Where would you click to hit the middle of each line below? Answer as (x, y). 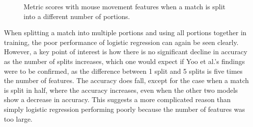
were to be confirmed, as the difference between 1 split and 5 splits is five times (123, 71)
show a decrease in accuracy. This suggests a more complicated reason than (117, 99)
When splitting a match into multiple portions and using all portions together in (125, 32)
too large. (18, 118)
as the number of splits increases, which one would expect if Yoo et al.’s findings (125, 61)
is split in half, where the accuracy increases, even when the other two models (121, 90)
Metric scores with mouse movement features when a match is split (125, 6)
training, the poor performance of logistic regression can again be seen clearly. (121, 42)
